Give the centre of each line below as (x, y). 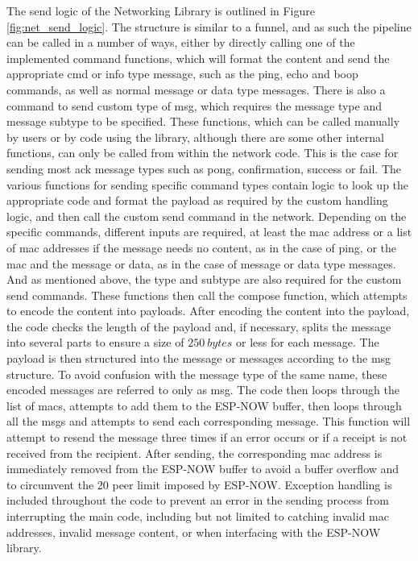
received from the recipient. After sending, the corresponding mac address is (195, 453)
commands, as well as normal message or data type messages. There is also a (196, 89)
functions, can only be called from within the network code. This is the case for (203, 153)
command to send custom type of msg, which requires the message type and (194, 105)
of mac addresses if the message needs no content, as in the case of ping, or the (201, 247)
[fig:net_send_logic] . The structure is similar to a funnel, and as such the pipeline (209, 26)
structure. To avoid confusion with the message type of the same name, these (197, 374)
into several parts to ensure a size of (95, 342)
